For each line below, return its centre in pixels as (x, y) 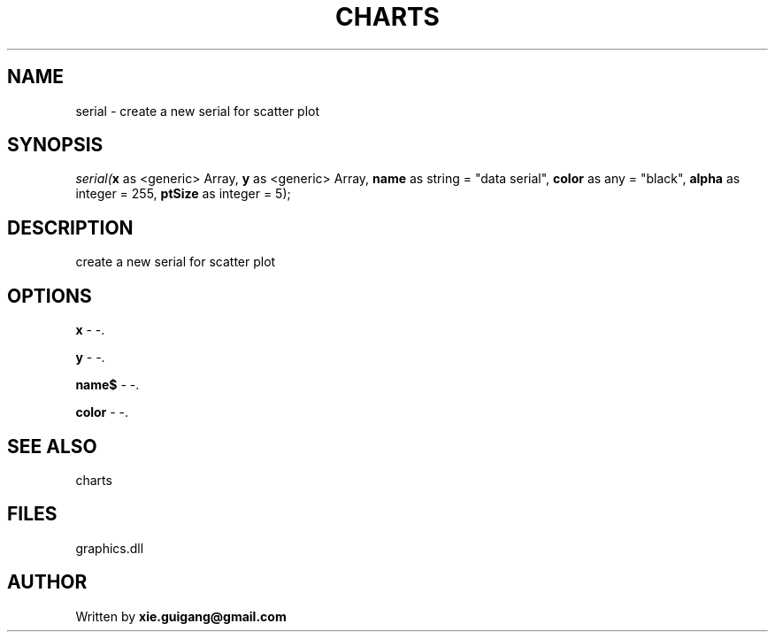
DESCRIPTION (70, 227)
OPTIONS (50, 296)
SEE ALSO (52, 446)
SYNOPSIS (55, 145)
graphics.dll (110, 548)
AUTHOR (47, 582)
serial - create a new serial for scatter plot (198, 111)
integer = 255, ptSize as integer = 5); (183, 194)
